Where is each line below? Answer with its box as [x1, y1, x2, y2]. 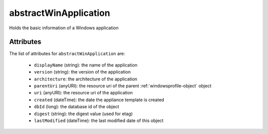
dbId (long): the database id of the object [34, 104, 119, 110]
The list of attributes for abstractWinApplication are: [9, 51, 126, 57]
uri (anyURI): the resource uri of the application [34, 90, 133, 96]
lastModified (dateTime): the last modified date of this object [34, 117, 164, 124]
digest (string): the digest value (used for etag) [34, 111, 133, 117]
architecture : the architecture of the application [34, 76, 137, 82]
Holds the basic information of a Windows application [9, 25, 119, 31]
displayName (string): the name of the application [34, 62, 137, 68]
